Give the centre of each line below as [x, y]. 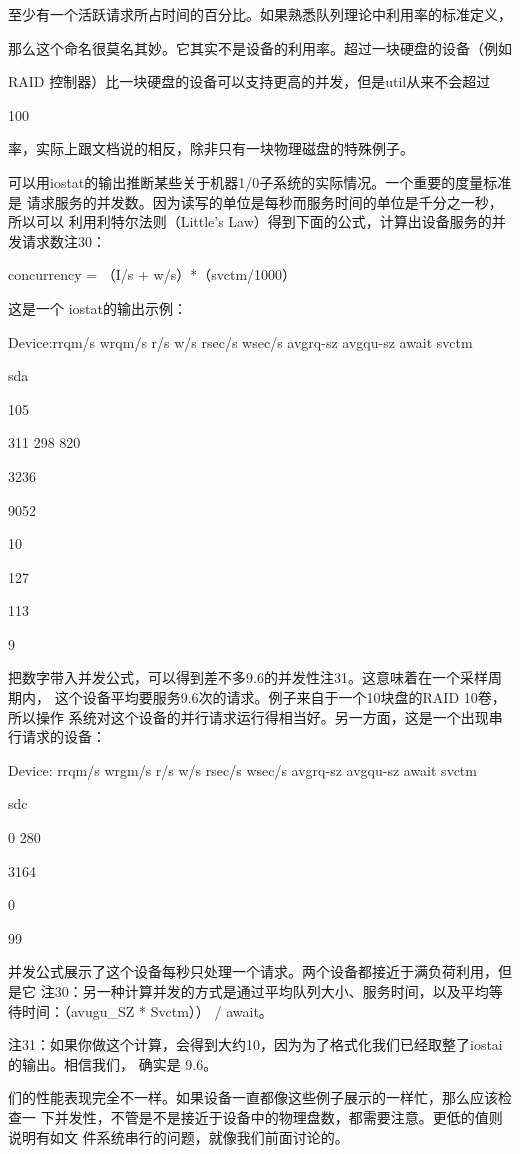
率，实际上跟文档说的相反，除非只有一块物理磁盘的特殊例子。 [211, 148]
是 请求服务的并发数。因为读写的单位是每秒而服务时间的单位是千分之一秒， [255, 201]
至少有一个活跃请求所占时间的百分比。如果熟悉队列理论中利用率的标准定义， [260, 14]
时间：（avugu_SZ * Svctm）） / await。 [147, 1010]
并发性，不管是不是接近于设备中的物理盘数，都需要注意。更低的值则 [278, 1116]
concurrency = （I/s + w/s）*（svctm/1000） [152, 274]
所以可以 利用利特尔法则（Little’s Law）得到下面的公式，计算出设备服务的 [250, 221]
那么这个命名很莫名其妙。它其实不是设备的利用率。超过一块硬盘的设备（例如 [260, 47]
